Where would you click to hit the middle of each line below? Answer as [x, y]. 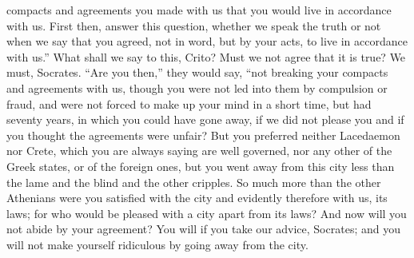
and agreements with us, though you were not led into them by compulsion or [197, 87]
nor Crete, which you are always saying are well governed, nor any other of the [199, 151]
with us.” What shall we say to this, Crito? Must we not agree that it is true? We [206, 56]
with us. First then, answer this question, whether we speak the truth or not [194, 25]
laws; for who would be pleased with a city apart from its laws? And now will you [207, 213]
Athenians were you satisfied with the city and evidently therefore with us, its [197, 198]
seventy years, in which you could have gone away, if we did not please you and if [205, 119]
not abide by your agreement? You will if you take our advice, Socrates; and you [203, 229]
